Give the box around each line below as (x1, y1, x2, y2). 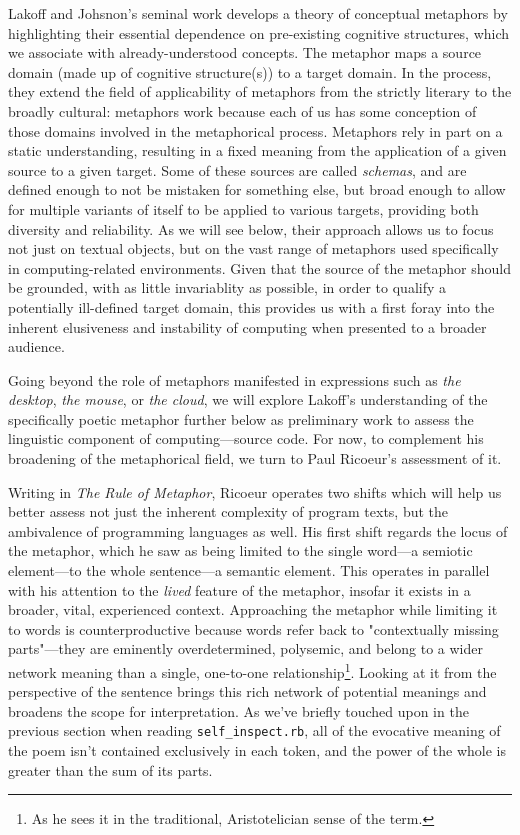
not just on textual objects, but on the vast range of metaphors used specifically (8, 238, 499, 259)
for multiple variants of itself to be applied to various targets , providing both (8, 198, 479, 219)
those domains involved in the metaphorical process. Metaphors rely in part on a (8, 120, 503, 141)
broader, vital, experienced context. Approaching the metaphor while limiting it (8, 599, 498, 620)
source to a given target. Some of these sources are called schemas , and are (8, 159, 467, 180)
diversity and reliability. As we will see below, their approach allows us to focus (8, 218, 494, 239)
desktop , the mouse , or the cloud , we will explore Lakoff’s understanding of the (8, 389, 488, 410)
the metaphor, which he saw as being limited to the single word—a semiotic (8, 540, 473, 561)
